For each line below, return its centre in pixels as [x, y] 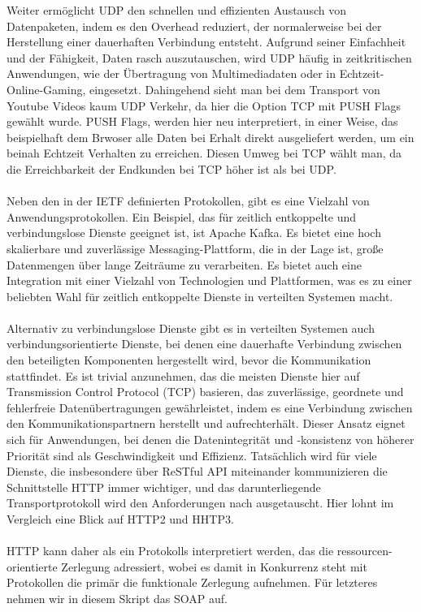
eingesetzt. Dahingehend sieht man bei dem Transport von [235, 89]
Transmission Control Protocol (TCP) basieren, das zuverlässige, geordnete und [205, 392]
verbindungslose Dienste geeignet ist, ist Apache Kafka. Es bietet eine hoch [194, 233]
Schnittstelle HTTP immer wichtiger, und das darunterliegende [164, 487]
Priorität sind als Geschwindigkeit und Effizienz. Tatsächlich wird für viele [192, 455]
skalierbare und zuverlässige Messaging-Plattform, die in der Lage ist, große [195, 248]
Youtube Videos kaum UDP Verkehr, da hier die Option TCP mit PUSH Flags [204, 105]
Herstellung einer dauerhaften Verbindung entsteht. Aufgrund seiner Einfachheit [206, 42]
